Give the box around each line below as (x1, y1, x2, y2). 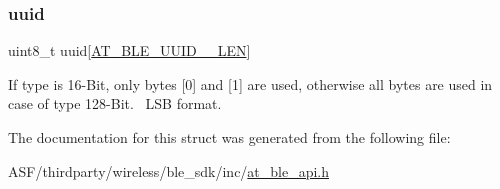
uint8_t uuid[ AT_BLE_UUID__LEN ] (8, 40, 251, 61)
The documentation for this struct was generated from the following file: (8, 127, 451, 147)
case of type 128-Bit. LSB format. (8, 93, 222, 114)
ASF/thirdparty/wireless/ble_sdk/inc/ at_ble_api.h (8, 160, 330, 181)
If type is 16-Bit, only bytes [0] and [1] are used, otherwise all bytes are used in (8, 73, 493, 94)
